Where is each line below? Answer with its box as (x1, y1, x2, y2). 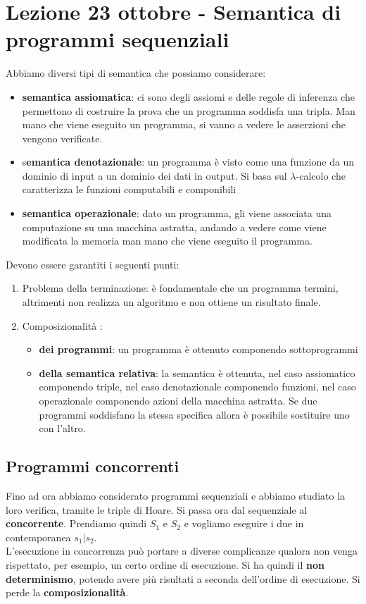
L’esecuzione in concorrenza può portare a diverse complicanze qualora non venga (6, 543, 358, 558)
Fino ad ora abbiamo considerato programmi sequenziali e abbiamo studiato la (6, 488, 346, 503)
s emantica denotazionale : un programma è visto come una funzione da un (22, 154, 355, 169)
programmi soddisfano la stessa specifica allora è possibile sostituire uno (39, 407, 350, 421)
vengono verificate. (22, 130, 103, 145)
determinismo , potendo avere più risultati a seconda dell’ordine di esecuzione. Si (6, 571, 360, 586)
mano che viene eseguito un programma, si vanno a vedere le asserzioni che (22, 117, 346, 132)
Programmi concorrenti (6, 455, 179, 477)
